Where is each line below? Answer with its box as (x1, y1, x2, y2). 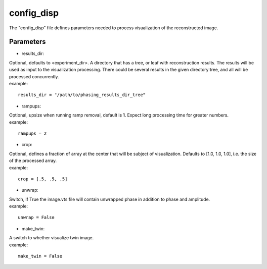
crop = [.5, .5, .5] (18, 176, 68, 182)
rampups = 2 (18, 130, 47, 136)
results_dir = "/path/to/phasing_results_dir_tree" (18, 92, 146, 98)
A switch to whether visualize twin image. (9, 235, 94, 241)
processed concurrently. (9, 73, 59, 79)
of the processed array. (9, 158, 57, 163)
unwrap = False (18, 215, 55, 220)
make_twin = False (18, 253, 63, 259)
